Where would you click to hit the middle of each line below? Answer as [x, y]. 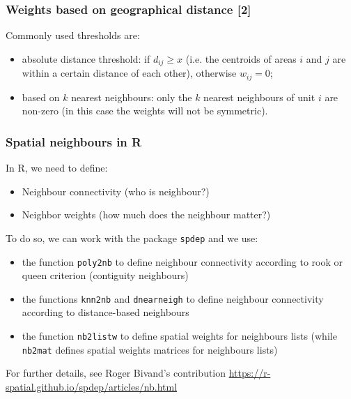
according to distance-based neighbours [106, 312]
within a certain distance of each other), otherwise [129, 73]
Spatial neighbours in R [74, 141]
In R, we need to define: [57, 168]
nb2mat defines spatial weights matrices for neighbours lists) [150, 349]
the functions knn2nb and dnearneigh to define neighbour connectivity [173, 298]
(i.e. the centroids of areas [241, 58]
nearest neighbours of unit [259, 97]
